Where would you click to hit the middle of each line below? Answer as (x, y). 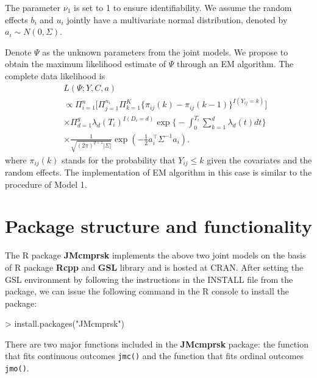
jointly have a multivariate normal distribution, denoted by (177, 19)
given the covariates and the (259, 159)
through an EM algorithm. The (235, 64)
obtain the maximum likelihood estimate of (86, 64)
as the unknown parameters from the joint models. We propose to (165, 52)
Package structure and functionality (158, 226)
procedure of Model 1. (46, 184)
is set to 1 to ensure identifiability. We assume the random (183, 7)
